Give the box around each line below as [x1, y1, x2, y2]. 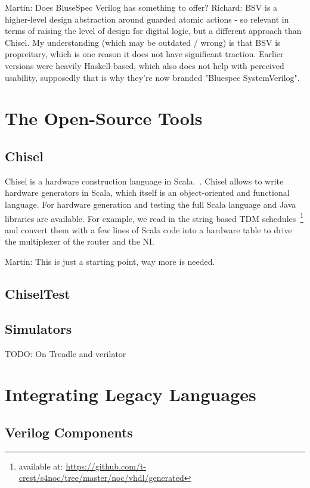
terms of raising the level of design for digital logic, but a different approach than [5, 24, 302, 37]
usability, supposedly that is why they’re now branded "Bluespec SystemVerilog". [5, 71, 300, 83]
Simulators [5, 319, 72, 337]
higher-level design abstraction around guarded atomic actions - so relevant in [5, 12, 289, 25]
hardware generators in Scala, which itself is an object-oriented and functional [5, 186, 290, 199]
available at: [18, 459, 63, 472]
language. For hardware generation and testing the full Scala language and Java [5, 198, 296, 210]
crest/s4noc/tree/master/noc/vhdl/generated [18, 471, 184, 484]
